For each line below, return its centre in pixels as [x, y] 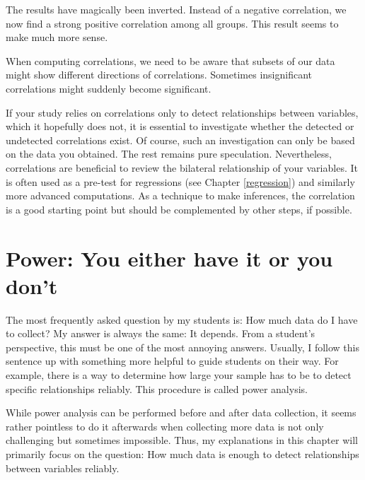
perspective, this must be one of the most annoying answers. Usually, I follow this [183, 347]
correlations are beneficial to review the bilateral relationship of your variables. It [182, 167]
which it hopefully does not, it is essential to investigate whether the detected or [180, 126]
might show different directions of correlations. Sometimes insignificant [159, 75]
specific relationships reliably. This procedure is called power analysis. [157, 388]
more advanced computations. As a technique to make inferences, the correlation [180, 195]
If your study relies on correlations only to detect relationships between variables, [182, 112]
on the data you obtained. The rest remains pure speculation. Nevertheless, [169, 154]
